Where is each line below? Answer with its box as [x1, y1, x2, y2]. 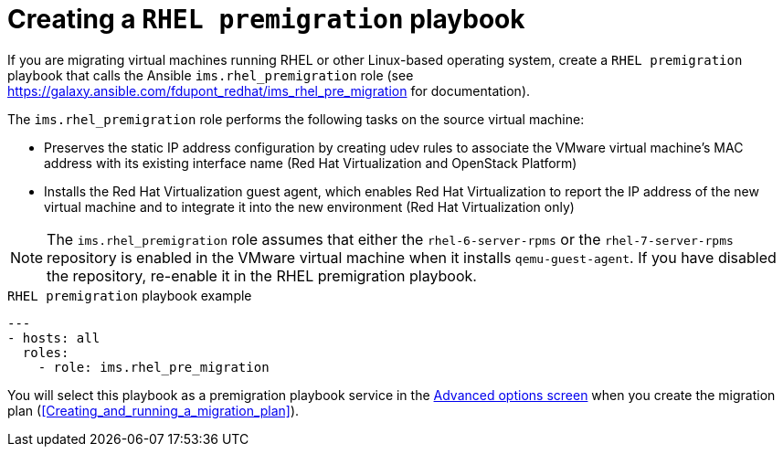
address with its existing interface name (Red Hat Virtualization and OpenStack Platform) [44, 154, 577, 171]
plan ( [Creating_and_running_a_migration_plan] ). [7, 402, 300, 418]
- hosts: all [7, 330, 101, 345]
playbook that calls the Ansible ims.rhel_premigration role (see [7, 67, 414, 83]
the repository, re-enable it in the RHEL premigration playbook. [47, 266, 477, 285]
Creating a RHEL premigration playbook [7, 4, 525, 35]
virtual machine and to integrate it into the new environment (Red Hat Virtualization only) [44, 198, 575, 215]
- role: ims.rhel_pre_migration [37, 359, 270, 375]
